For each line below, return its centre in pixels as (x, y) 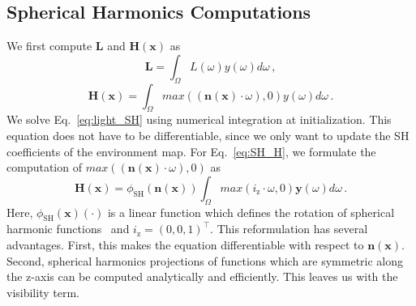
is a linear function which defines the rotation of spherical (251, 212)
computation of (44, 167)
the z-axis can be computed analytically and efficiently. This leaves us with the (202, 276)
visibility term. (43, 292)
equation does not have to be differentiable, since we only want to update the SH (208, 135)
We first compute (49, 46)
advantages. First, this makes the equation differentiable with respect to (185, 244)
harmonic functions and (68, 229)
